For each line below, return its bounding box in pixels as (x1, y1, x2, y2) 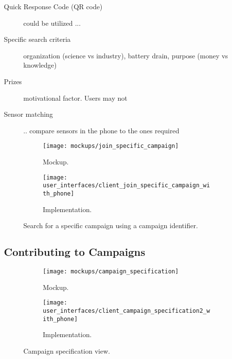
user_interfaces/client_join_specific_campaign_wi (43, 182, 210, 189)
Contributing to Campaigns (4, 244, 145, 259)
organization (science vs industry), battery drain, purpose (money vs (23, 50, 228, 60)
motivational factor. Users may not (23, 92, 127, 103)
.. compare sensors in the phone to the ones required (23, 125, 179, 135)
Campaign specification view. (23, 345, 110, 356)
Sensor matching (4, 109, 53, 119)
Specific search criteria (4, 34, 71, 44)
